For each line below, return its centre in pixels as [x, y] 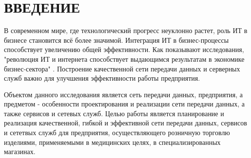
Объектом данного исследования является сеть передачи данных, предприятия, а [124, 94]
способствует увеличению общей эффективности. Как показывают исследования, [124, 49]
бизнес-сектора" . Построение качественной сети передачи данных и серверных [122, 68]
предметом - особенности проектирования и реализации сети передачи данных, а [124, 104]
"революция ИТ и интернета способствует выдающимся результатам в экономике [124, 59]
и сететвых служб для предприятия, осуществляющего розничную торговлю [117, 132]
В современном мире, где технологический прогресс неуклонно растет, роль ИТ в [126, 30]
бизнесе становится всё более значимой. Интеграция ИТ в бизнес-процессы [116, 40]
